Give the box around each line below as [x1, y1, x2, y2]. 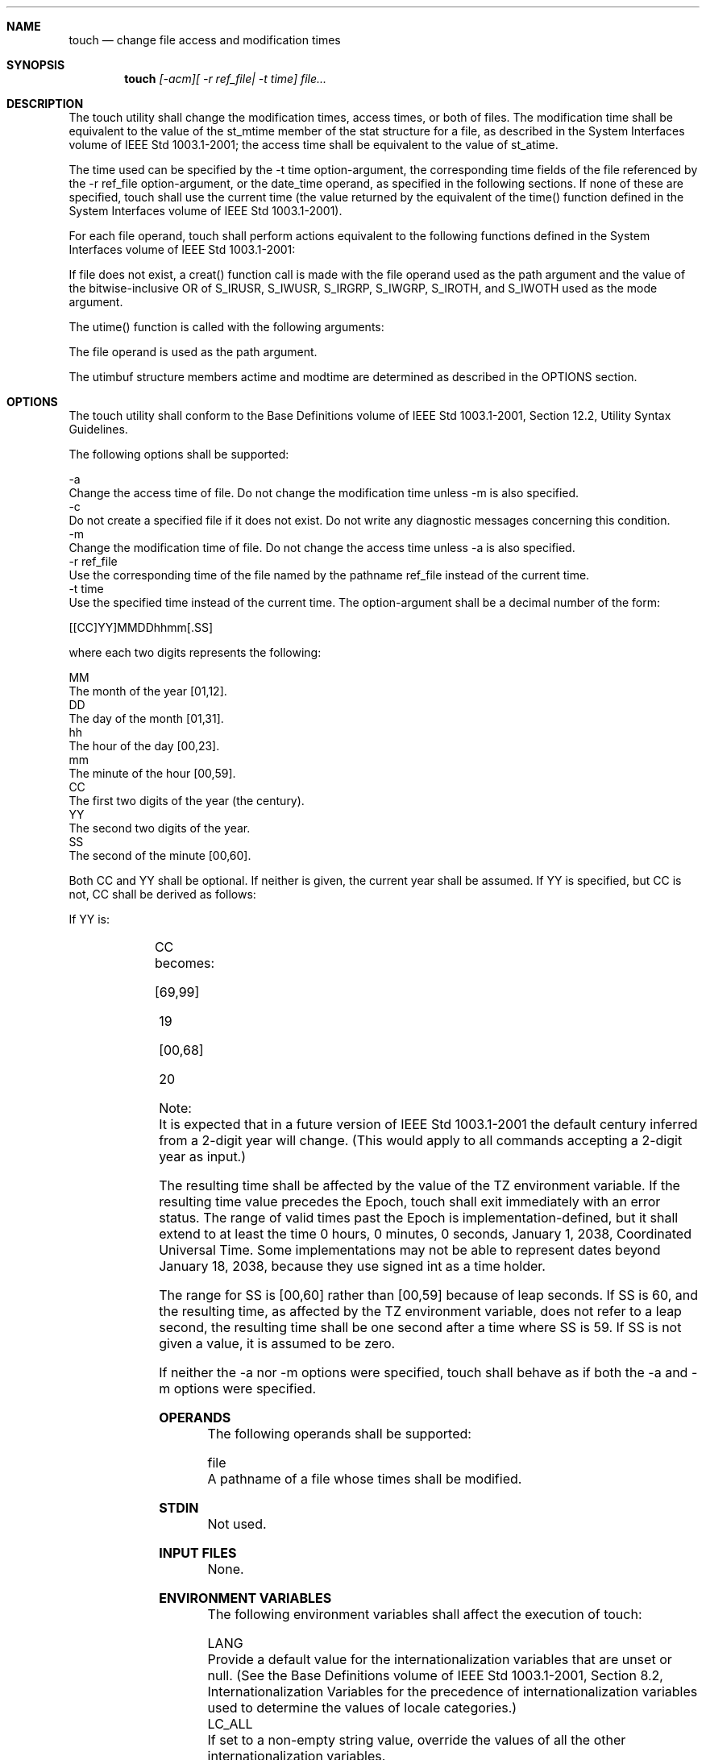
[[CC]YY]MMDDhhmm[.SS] [69, 621, 214, 634]
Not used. [207, 1516, 267, 1532]
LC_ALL [207, 1716, 253, 1732]
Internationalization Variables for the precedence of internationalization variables [207, 1683, 698, 1700]
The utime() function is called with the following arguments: [69, 320, 384, 334]
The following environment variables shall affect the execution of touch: [207, 1606, 642, 1622]
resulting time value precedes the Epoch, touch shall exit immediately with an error [159, 1193, 661, 1210]
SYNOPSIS [6, 58, 65, 72]
